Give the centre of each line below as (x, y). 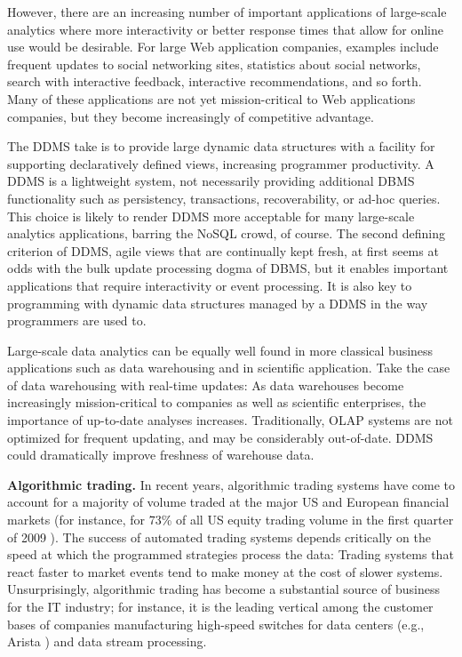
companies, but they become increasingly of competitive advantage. (191, 116)
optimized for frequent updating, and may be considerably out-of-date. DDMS (220, 437)
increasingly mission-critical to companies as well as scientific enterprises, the (217, 402)
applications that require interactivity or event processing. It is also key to (210, 285)
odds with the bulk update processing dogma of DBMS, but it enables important (228, 268)
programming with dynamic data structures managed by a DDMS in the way (218, 303)
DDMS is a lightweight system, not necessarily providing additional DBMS (211, 181)
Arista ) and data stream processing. (107, 641)
